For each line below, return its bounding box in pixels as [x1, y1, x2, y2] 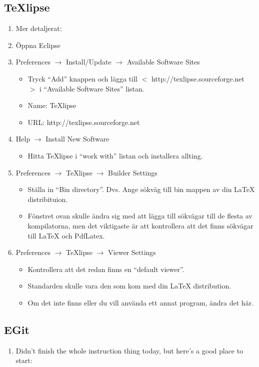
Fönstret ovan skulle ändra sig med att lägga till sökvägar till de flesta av [27, 210, 252, 221]
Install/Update [66, 56, 111, 67]
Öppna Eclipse [15, 39, 60, 50]
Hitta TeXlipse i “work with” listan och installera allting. [27, 150, 203, 160]
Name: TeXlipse [27, 100, 76, 110]
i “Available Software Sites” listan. [39, 83, 144, 93]
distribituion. [27, 193, 68, 204]
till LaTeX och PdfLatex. [27, 230, 105, 240]
